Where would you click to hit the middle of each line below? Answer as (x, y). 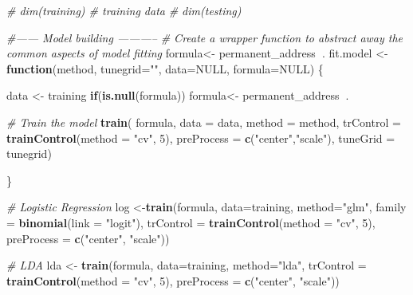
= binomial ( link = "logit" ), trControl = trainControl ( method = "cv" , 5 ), (191, 222)
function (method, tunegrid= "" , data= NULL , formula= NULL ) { (165, 68)
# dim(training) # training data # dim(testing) (124, 10)
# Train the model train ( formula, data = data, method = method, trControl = (204, 122)
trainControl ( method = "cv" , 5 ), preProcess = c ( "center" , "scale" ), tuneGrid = (201, 138)
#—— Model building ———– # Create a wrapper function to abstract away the (205, 37)
